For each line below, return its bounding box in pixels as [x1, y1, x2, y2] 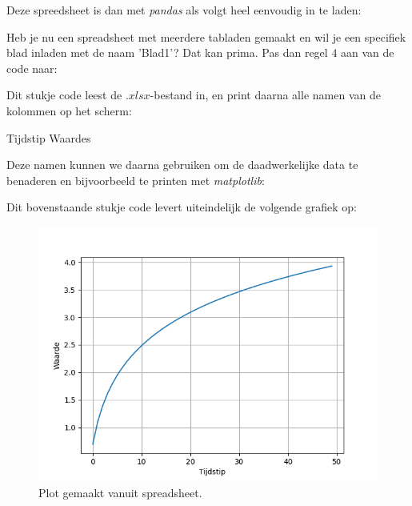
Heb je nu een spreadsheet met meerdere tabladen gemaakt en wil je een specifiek [6, 28, 406, 45]
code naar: [6, 59, 58, 76]
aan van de [341, 44, 394, 61]
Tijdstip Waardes [6, 129, 91, 146]
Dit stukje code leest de [6, 86, 122, 103]
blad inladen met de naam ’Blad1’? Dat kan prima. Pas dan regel [6, 44, 328, 61]
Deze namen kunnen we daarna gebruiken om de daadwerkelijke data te [6, 156, 358, 173]
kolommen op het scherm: [6, 102, 132, 118]
